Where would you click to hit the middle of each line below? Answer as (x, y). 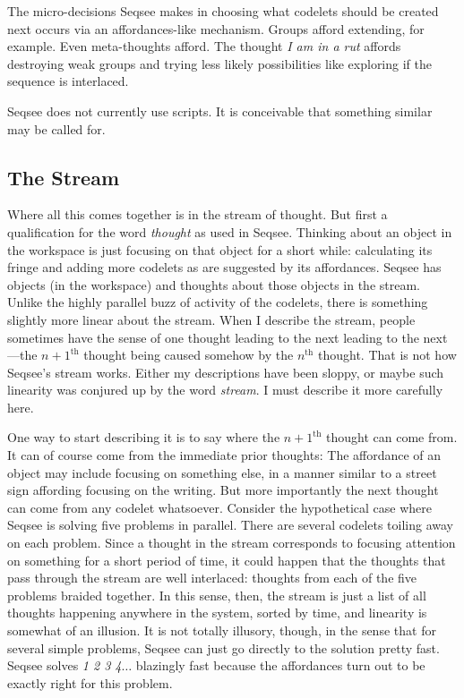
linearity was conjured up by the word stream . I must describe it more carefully (225, 390)
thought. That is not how (387, 355)
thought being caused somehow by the (189, 355)
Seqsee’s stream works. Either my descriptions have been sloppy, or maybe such (226, 372)
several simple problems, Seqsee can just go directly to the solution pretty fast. (223, 647)
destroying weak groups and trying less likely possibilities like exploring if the (219, 63)
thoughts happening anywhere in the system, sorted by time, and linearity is (217, 613)
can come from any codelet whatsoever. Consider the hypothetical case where (219, 507)
